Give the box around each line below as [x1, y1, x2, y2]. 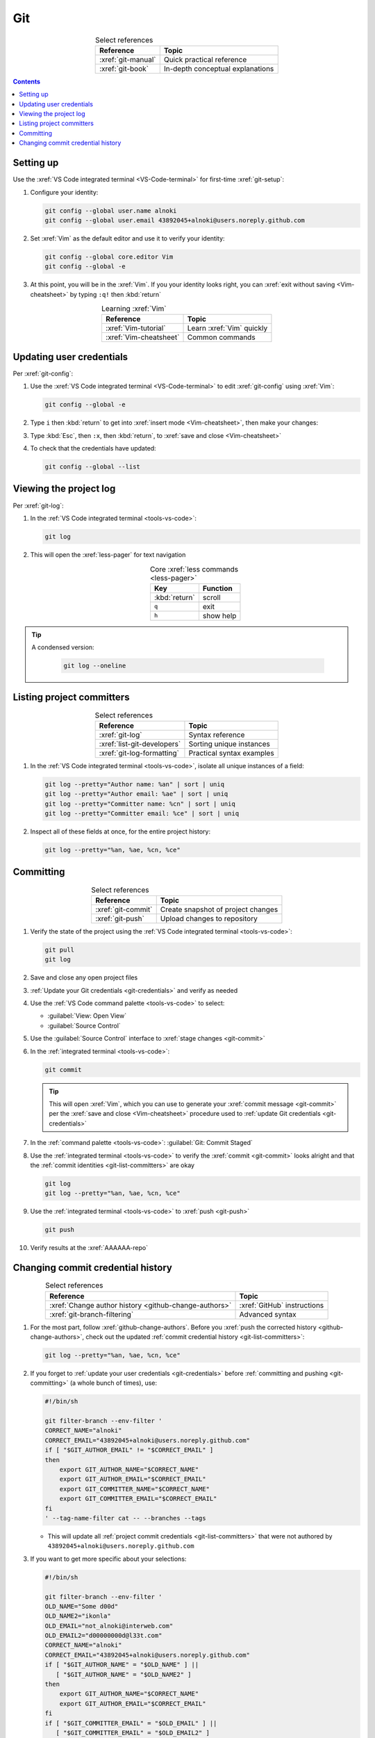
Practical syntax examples [188, 748, 274, 758]
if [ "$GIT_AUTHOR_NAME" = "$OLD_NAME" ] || [44, 1661, 199, 1668]
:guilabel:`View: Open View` [47, 1012, 127, 1020]
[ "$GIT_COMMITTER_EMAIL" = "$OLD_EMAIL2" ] [56, 1729, 210, 1737]
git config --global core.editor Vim [44, 252, 174, 261]
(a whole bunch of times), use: [69, 1379, 158, 1387]
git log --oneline [63, 662, 126, 670]
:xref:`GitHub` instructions [239, 1300, 324, 1310]
